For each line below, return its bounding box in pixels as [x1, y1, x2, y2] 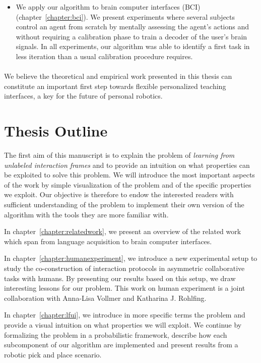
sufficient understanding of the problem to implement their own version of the [4, 199, 244, 210]
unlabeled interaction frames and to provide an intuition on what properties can [4, 159, 250, 170]
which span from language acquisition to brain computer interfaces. [4, 236, 212, 246]
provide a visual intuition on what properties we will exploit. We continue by [4, 319, 242, 330]
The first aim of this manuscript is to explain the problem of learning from [4, 150, 235, 160]
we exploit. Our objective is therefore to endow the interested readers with [4, 189, 234, 200]
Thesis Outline [4, 120, 108, 141]
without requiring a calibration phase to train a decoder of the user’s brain [16, 31, 247, 41]
